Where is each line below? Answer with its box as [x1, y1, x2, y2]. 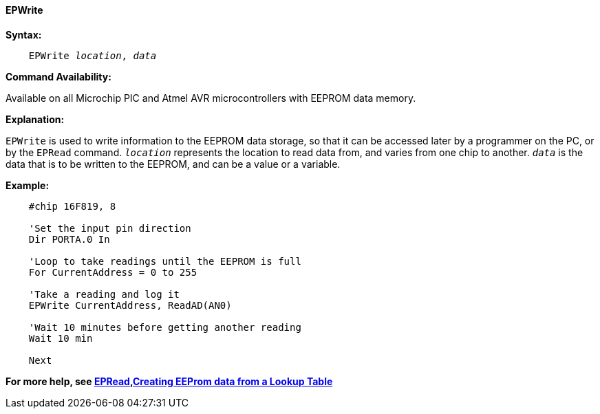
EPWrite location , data [28, 50, 157, 61]
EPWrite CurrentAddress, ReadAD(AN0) [28, 299, 232, 311]
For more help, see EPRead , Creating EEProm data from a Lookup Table [6, 375, 333, 387]
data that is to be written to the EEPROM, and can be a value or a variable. [6, 157, 341, 170]
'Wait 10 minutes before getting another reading [28, 321, 301, 333]
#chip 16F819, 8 [28, 200, 116, 212]
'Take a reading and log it [28, 288, 180, 300]
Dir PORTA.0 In [28, 233, 110, 245]
